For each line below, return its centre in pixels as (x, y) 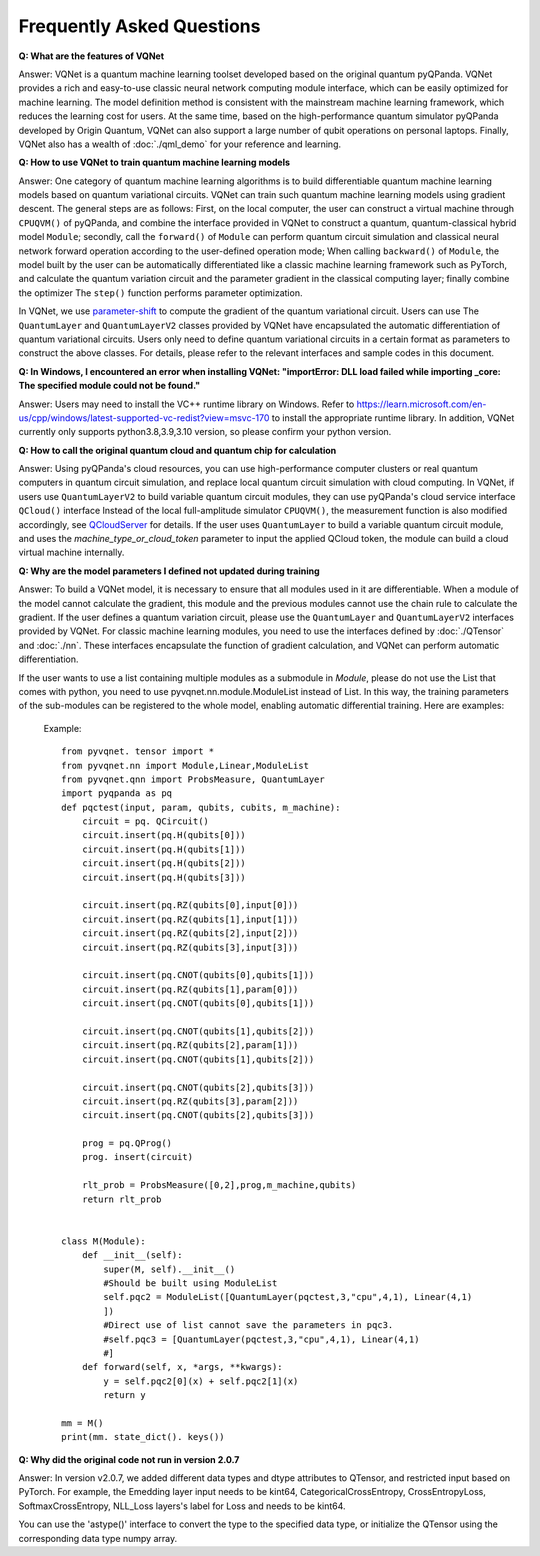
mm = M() (82, 1423)
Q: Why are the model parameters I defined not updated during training (169, 571)
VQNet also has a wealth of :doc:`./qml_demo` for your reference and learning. (180, 144)
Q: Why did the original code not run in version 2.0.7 (129, 1459)
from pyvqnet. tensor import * (138, 751)
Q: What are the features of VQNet (91, 56)
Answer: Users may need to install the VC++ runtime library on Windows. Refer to (186, 404)
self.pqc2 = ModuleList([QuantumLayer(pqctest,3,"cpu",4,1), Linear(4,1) (288, 1297)
